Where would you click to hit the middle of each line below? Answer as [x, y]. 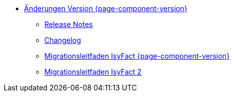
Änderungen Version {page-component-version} [106, 8]
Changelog [63, 40]
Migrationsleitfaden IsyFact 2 [93, 72]
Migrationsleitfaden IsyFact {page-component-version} [137, 56]
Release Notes [69, 24]
